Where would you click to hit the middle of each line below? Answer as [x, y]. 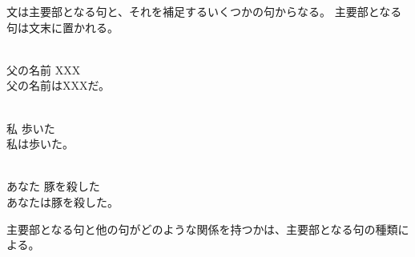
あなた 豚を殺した [53, 186]
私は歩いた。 [40, 144]
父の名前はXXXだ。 [58, 85]
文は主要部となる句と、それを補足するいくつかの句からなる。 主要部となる [204, 11]
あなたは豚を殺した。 [62, 201]
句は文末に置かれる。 [62, 27]
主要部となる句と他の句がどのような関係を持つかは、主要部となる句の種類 [202, 229]
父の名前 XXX [44, 69]
